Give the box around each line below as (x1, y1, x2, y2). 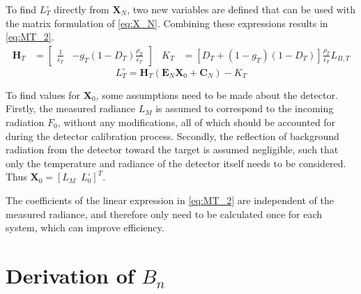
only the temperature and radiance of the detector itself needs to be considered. (6, 155, 346, 170)
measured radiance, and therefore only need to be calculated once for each (6, 206, 323, 221)
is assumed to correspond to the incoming (155, 101, 334, 116)
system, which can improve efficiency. (6, 220, 164, 235)
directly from (54, 2, 109, 16)
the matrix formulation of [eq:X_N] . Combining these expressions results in (6, 15, 328, 30)
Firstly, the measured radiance (6, 101, 135, 116)
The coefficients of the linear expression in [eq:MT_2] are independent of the (6, 192, 334, 207)
